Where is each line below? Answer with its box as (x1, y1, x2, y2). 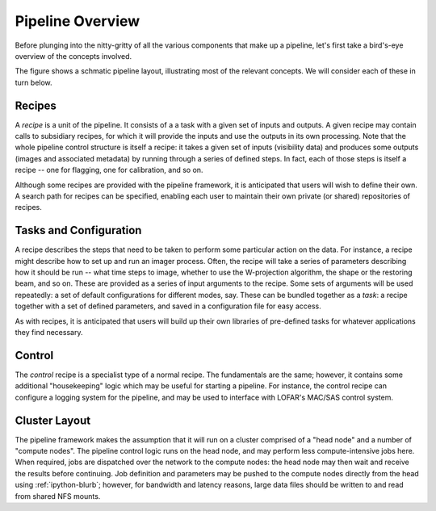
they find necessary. (15, 328, 83, 337)
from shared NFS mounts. (15, 491, 101, 501)
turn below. (15, 77, 52, 87)
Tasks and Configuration (15, 224, 142, 237)
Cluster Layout (15, 413, 91, 427)
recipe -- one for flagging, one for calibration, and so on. (15, 165, 203, 175)
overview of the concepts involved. (15, 51, 132, 61)
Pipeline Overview (15, 12, 140, 30)
